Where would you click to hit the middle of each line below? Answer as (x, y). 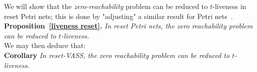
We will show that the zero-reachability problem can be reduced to (106, 6)
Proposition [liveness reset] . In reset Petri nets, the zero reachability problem (128, 26)
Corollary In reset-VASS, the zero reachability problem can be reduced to (117, 55)
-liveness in (229, 6)
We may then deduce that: (45, 45)
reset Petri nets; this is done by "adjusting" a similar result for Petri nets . (118, 16)
